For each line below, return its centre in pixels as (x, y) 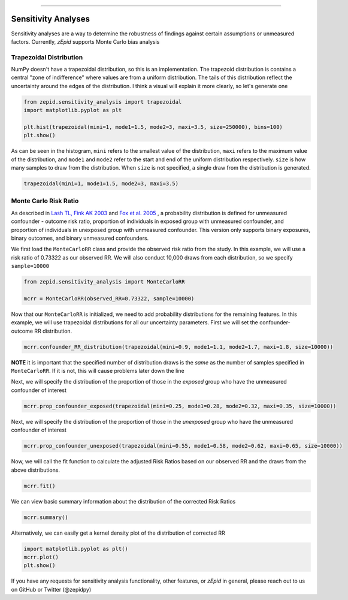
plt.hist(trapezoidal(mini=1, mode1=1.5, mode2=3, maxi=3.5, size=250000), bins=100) (153, 127)
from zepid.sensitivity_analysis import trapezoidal (103, 102)
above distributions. (35, 470)
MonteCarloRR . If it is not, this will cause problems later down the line (98, 371)
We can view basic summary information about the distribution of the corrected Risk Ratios (123, 501)
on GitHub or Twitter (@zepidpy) (51, 589)
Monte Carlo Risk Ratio (45, 201)
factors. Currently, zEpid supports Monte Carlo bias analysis (85, 41)
